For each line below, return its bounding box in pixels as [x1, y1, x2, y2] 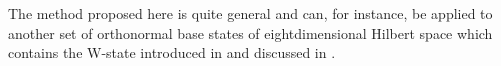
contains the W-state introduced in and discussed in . [8, 42, 336, 63]
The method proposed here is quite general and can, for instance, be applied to [8, 3, 493, 23]
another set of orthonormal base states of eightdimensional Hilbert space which [8, 22, 493, 43]
